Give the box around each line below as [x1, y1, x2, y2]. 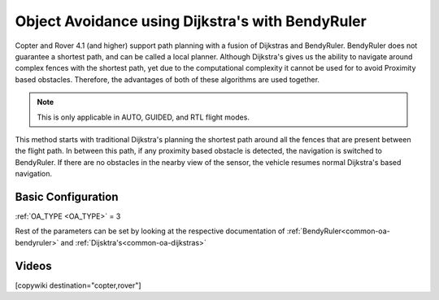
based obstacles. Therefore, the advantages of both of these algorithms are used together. [15, 74, 320, 85]
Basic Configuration [15, 189, 119, 203]
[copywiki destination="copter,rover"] [15, 280, 141, 290]
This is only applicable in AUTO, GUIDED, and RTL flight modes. [37, 112, 250, 122]
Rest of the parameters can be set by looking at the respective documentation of [15, 226, 285, 236]
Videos [15, 259, 52, 272]
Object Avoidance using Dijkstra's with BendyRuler [15, 12, 367, 30]
